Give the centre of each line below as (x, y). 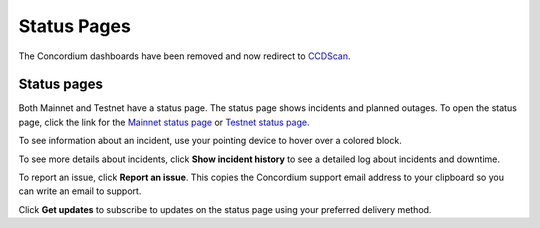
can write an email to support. (80, 191)
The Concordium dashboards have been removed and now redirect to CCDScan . (184, 56)
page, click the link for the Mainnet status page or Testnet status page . (164, 122)
